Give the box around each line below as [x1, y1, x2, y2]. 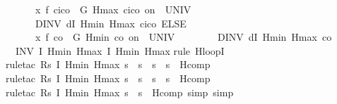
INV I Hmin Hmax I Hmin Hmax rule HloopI [15, 43, 225, 58]
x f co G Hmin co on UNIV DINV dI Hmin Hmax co [35, 30, 332, 44]
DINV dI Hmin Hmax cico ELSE [35, 15, 187, 30]
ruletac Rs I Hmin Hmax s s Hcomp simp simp [6, 84, 234, 99]
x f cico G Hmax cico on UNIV [35, 2, 191, 16]
